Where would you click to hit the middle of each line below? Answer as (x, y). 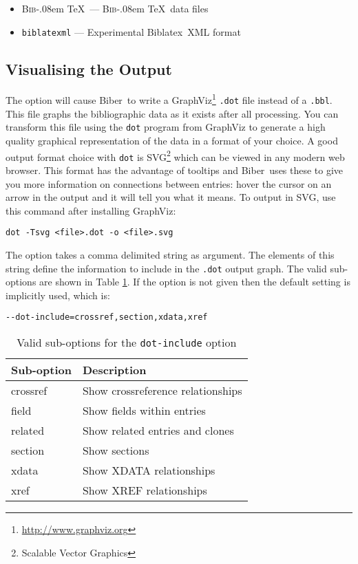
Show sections (116, 451)
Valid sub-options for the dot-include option (127, 343)
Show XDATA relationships (149, 470)
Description (114, 370)
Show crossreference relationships (162, 391)
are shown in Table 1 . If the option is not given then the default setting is (195, 282)
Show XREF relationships (145, 490)
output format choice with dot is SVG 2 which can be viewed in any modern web (175, 155)
